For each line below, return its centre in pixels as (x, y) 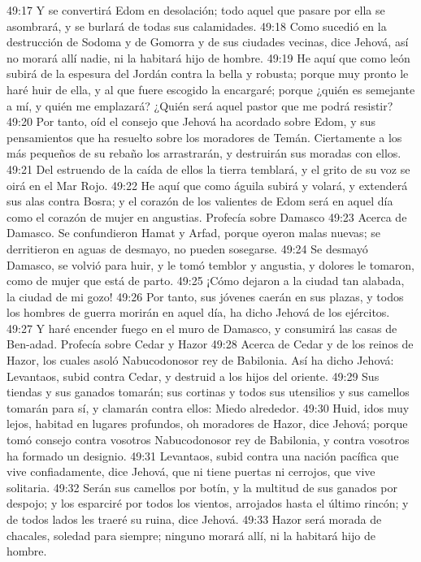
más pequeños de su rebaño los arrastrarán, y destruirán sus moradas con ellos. (204, 153)
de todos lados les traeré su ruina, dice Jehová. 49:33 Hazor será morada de (194, 519)
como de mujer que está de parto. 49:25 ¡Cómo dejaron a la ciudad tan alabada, (206, 281)
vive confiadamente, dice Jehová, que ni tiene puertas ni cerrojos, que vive (191, 471)
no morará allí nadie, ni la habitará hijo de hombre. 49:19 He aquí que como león (208, 57)
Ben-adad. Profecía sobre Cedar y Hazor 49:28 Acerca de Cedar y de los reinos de (210, 344)
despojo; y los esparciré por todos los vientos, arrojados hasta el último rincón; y (208, 503)
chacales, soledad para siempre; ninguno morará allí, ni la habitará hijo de (191, 535)
